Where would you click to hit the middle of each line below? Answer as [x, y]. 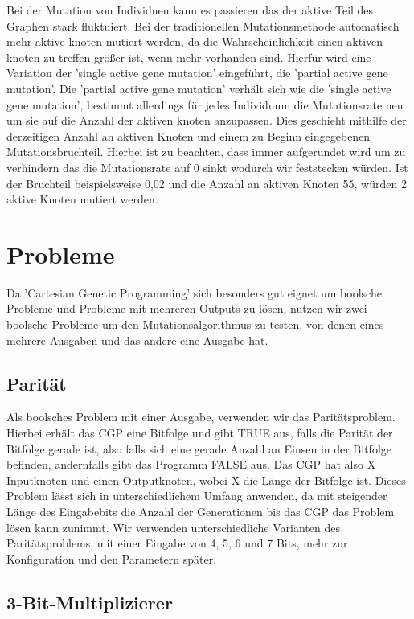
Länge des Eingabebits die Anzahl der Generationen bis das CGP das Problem [201, 511]
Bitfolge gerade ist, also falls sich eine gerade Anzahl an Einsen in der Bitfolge [199, 448]
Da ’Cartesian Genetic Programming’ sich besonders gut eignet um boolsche [194, 292]
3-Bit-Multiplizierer [90, 602]
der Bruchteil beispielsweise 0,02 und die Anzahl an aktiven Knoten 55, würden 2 [207, 183]
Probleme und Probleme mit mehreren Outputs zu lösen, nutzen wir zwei [187, 308]
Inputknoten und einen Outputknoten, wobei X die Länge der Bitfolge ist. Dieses [206, 480]
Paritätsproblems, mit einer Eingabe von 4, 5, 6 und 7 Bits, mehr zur [177, 543]
